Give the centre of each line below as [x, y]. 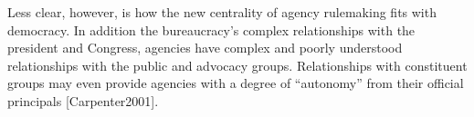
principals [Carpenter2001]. [83, 100]
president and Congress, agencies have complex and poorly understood [205, 48]
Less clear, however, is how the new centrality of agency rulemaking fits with [222, 12]
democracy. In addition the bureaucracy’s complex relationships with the [211, 29]
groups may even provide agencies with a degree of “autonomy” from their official [236, 83]
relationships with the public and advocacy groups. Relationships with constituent [237, 65]
